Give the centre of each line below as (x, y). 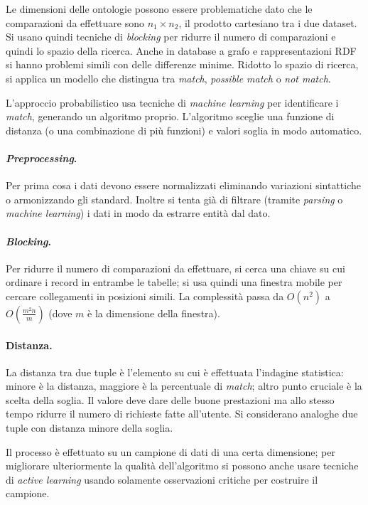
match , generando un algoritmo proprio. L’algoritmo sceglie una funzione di (170, 116)
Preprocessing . (42, 158)
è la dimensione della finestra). (154, 313)
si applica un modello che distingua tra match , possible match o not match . (168, 78)
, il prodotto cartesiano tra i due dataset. (268, 22)
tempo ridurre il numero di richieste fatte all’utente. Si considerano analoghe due (182, 414)
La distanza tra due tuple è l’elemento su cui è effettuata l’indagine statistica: (175, 372)
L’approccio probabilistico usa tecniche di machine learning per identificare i (172, 102)
